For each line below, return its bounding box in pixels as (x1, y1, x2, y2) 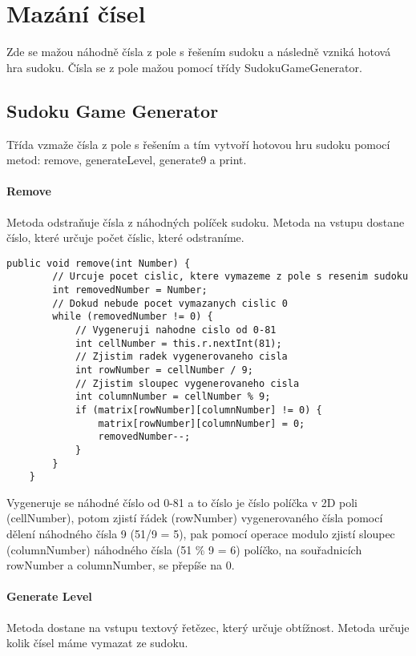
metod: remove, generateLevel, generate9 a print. (6, 151, 247, 168)
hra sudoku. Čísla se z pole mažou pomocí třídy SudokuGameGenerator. (6, 58, 362, 75)
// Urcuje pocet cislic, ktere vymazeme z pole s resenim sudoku (52, 271, 409, 283)
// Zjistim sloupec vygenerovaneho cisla (75, 377, 300, 389)
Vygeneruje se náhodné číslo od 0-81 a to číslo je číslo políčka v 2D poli (6, 493, 358, 510)
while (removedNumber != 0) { (52, 311, 213, 323)
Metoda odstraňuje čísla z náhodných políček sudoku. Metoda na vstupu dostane (6, 213, 405, 230)
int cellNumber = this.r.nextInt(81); (75, 337, 282, 349)
